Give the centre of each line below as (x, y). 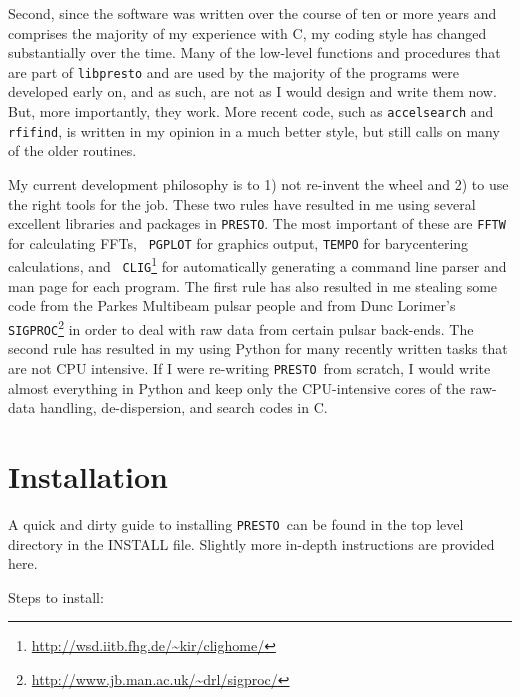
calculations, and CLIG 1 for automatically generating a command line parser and (257, 265)
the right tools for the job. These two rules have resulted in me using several (242, 203)
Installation (88, 475)
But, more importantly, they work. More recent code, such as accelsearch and (251, 111)
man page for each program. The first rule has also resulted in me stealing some (253, 285)
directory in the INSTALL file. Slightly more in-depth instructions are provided (251, 543)
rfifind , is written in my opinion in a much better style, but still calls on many (254, 130)
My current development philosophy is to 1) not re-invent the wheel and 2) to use (258, 183)
